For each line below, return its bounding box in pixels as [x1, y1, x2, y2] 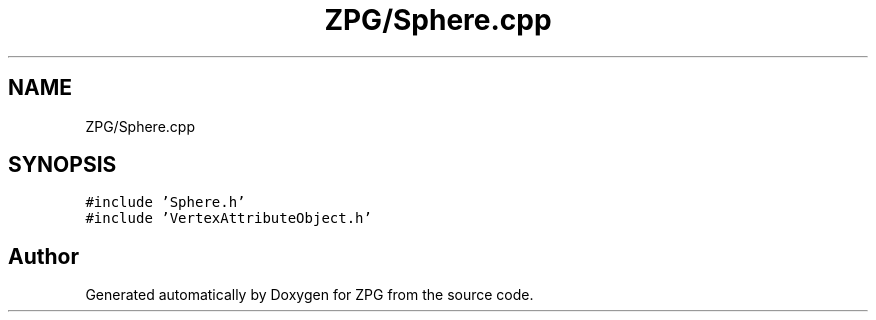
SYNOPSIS [8, 152, 117, 178]
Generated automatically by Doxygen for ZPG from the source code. [85, 286, 534, 304]
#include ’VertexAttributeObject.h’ [85, 210, 372, 227]
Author [8, 243, 79, 269]
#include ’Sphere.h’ [85, 194, 246, 211]
